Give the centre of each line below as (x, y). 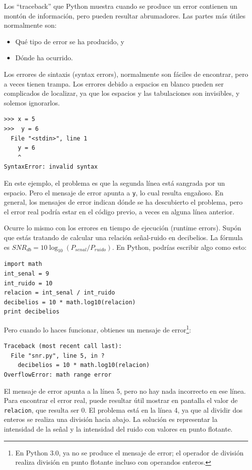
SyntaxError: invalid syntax (51, 167)
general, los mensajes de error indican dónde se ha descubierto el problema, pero (123, 202)
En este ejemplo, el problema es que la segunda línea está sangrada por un (115, 183)
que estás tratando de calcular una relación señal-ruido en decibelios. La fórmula (124, 237)
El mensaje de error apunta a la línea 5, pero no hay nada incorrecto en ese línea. (125, 391)
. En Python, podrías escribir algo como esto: (179, 247)
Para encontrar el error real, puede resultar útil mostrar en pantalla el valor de (121, 400)
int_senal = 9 (27, 273)
